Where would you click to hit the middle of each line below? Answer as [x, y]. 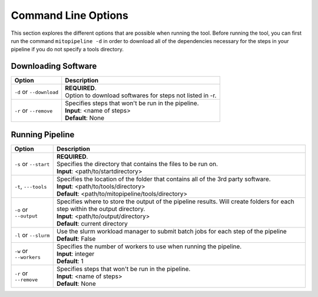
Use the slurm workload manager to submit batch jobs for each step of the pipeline [171, 231]
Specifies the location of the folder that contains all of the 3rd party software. [163, 179]
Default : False [76, 239]
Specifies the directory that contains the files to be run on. [137, 164]
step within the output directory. [101, 209]
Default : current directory [92, 223]
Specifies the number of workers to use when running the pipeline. [149, 246]
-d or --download [37, 92]
